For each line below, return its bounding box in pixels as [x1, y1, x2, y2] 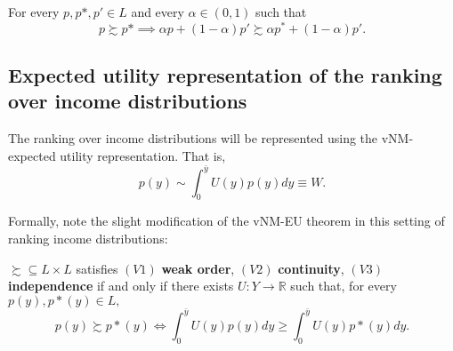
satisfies [76, 259, 118, 277]
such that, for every [290, 276, 397, 295]
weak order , [161, 259, 235, 277]
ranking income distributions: [8, 228, 168, 247]
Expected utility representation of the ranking [8, 61, 442, 89]
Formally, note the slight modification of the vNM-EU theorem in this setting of [8, 211, 445, 230]
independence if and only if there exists [8, 276, 234, 295]
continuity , [278, 259, 344, 277]
